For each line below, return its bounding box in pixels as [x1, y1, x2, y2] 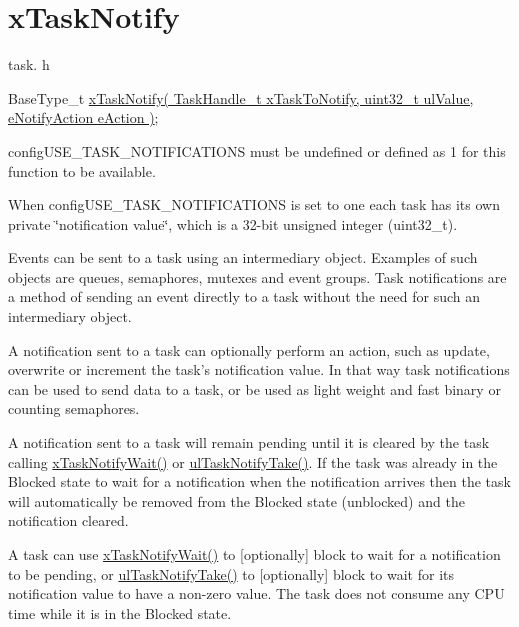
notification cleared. [8, 510, 129, 531]
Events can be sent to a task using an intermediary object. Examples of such [8, 247, 478, 268]
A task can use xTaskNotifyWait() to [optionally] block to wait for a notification [8, 544, 501, 564]
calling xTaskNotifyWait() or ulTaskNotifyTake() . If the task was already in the [8, 451, 498, 472]
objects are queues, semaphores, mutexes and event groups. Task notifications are [8, 266, 507, 287]
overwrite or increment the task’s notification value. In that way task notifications [8, 359, 510, 380]
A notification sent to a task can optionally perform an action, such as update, [8, 339, 490, 360]
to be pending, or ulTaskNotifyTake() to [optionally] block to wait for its [8, 563, 454, 584]
